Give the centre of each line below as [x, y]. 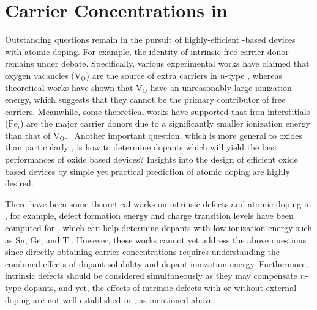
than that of [28, 135]
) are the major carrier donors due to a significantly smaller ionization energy [165, 123]
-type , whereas [253, 75]
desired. [19, 183]
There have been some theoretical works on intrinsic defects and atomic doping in [158, 203]
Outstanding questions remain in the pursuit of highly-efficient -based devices [150, 39]
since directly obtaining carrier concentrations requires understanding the [143, 252]
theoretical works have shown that [69, 87]
